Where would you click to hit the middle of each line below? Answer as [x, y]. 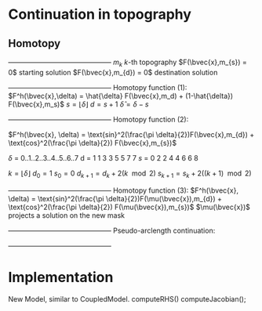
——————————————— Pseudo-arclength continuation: [112, 230]
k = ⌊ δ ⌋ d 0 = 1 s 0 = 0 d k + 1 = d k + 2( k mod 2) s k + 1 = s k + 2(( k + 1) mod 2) [130, 174]
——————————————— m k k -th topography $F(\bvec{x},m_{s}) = [127, 63]
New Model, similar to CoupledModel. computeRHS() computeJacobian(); [127, 298]
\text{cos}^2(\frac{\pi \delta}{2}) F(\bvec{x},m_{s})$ [93, 143]
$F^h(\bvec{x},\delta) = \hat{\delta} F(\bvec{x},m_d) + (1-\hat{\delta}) [121, 96]
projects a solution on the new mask [67, 215]
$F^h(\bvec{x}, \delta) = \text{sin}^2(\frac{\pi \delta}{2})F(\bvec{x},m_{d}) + [131, 134]
